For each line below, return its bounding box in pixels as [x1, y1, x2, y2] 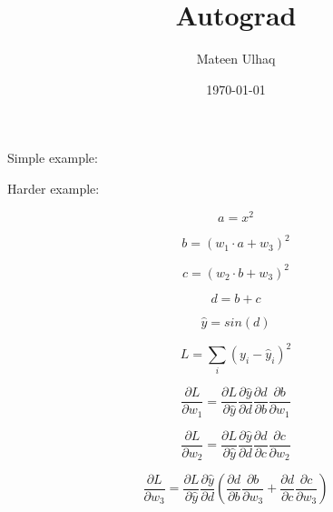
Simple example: [7, 148, 98, 167]
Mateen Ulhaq [196, 49, 276, 68]
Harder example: [7, 178, 100, 197]
